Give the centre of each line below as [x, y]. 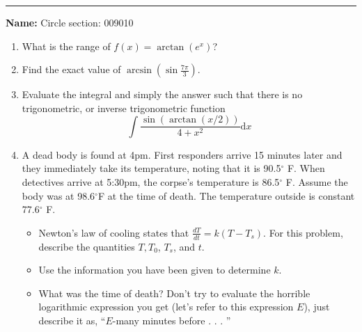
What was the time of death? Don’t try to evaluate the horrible [174, 293]
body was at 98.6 [58, 195]
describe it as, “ [72, 321]
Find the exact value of [71, 69]
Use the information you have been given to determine [155, 270]
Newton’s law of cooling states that [114, 232]
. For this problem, [303, 232]
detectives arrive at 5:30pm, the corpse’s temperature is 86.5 [151, 182]
